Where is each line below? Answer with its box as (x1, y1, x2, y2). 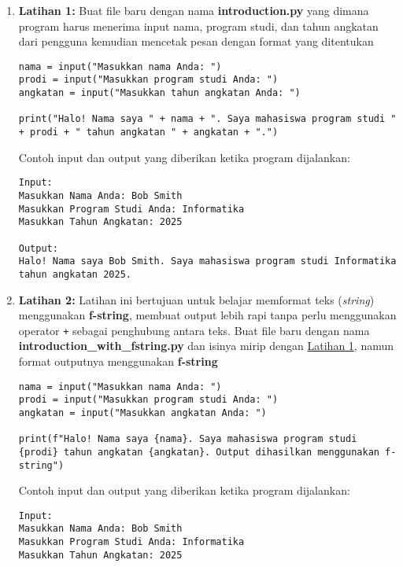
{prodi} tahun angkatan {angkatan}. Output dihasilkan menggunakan (18, 446, 379, 458)
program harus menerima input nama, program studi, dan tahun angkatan (18, 17, 379, 34)
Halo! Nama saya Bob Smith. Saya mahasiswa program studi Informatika (18, 256, 397, 267)
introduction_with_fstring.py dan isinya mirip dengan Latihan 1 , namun (18, 337, 394, 354)
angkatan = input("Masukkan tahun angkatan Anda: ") (18, 87, 301, 99)
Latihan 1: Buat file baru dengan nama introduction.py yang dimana (18, 2, 369, 18)
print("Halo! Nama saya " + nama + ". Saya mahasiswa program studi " (18, 113, 397, 125)
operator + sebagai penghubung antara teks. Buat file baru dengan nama (18, 322, 370, 338)
